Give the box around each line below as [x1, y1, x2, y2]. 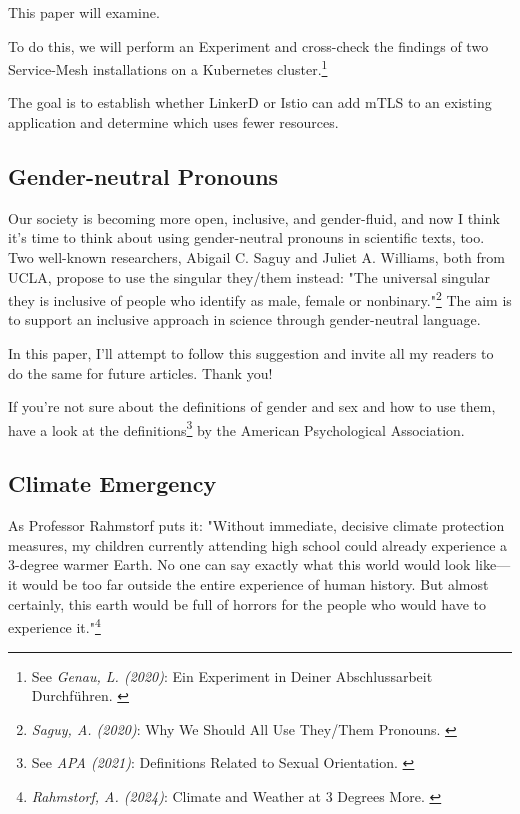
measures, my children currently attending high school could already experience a [8, 534, 508, 555]
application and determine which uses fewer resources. [8, 112, 339, 133]
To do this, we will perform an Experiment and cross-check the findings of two [8, 35, 489, 56]
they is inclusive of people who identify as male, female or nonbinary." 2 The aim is [8, 287, 512, 310]
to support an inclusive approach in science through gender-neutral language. [8, 309, 481, 330]
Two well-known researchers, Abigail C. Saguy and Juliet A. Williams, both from [8, 247, 505, 268]
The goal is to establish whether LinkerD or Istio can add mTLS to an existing [8, 92, 492, 113]
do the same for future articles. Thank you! [8, 362, 273, 383]
